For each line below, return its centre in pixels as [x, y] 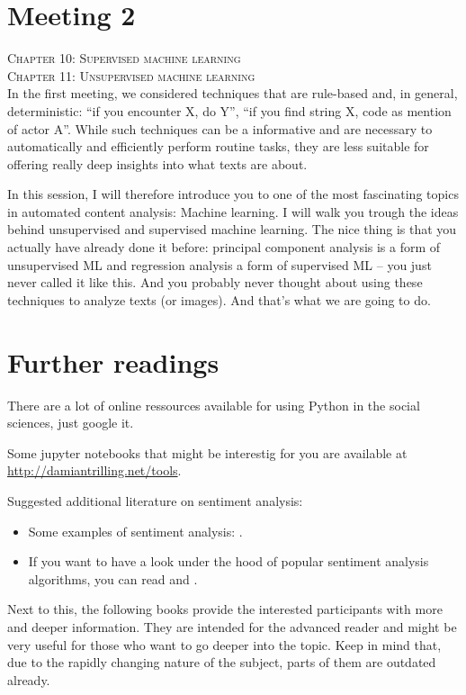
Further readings [113, 361]
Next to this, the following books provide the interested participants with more [225, 609]
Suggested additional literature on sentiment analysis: [155, 500]
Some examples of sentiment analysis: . [135, 531]
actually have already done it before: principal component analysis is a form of [224, 247]
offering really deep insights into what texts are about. [157, 163]
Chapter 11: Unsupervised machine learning [131, 75]
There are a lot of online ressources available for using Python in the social [214, 405]
